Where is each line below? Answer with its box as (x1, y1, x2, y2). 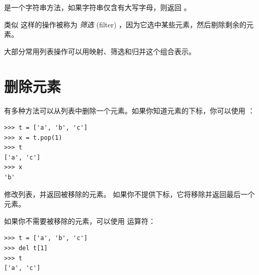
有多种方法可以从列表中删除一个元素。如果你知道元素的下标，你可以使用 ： (4, 105, 255, 115)
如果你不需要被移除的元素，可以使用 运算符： (4, 215, 156, 226)
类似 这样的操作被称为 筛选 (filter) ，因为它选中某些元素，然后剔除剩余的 (4, 19, 247, 29)
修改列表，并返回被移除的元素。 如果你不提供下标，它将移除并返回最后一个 (4, 188, 255, 199)
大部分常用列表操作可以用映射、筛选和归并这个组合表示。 (4, 46, 196, 56)
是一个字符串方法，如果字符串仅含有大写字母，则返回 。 (4, 2, 191, 12)
